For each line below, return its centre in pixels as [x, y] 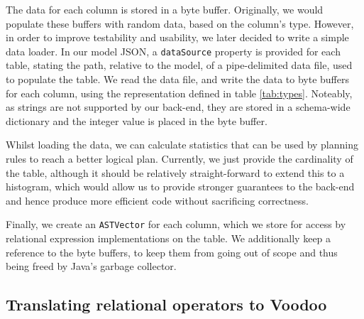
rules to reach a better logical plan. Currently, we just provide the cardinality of [180, 158]
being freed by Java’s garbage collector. [91, 266]
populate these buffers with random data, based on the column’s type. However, [180, 23]
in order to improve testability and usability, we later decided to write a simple [177, 37]
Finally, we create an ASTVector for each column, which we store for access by [176, 224]
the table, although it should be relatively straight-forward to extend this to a [175, 172]
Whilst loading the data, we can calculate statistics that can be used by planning [182, 145]
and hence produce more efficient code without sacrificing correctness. [157, 200]
